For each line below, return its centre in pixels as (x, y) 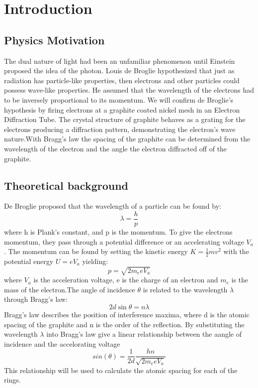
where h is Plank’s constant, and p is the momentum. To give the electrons (118, 231)
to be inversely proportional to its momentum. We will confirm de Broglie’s (119, 99)
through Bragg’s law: (36, 299)
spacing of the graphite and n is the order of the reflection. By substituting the (124, 324)
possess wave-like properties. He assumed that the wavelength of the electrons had (129, 90)
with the (236, 251)
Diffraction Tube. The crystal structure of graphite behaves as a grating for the (125, 119)
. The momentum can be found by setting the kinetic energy (96, 251)
